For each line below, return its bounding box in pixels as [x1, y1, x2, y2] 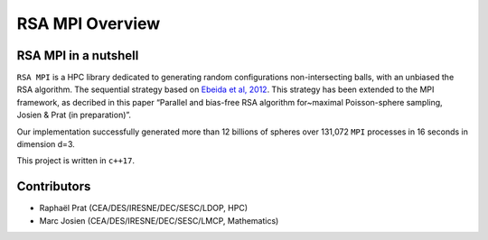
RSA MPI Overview [16, 14, 161, 33]
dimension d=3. [16, 139, 76, 150]
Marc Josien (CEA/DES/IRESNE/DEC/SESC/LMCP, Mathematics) [39, 215, 279, 226]
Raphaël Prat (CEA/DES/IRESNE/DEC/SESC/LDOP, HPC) [39, 203, 249, 214]
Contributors [16, 179, 91, 194]
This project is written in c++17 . [16, 155, 136, 166]
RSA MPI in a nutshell [16, 48, 139, 63]
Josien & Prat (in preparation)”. [16, 109, 131, 121]
